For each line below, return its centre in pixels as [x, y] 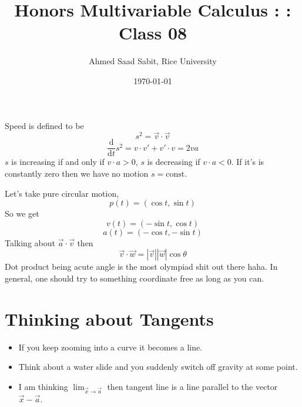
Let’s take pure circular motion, [62, 193]
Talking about [30, 242]
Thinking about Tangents [109, 318]
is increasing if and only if [58, 162]
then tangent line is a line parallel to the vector [192, 386]
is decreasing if [174, 162]
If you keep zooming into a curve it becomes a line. [110, 347]
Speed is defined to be [44, 125]
